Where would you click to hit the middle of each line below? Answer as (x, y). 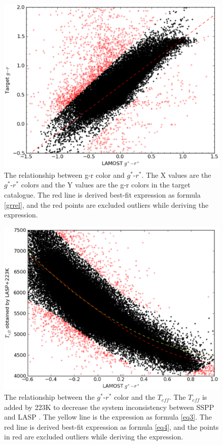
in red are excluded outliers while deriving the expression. (94, 437)
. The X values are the (176, 174)
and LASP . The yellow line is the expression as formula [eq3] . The (108, 417)
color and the (135, 397)
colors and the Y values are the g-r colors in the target (106, 185)
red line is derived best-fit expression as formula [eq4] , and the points (111, 426)
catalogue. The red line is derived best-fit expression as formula (102, 194)
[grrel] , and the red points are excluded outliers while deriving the (106, 204)
